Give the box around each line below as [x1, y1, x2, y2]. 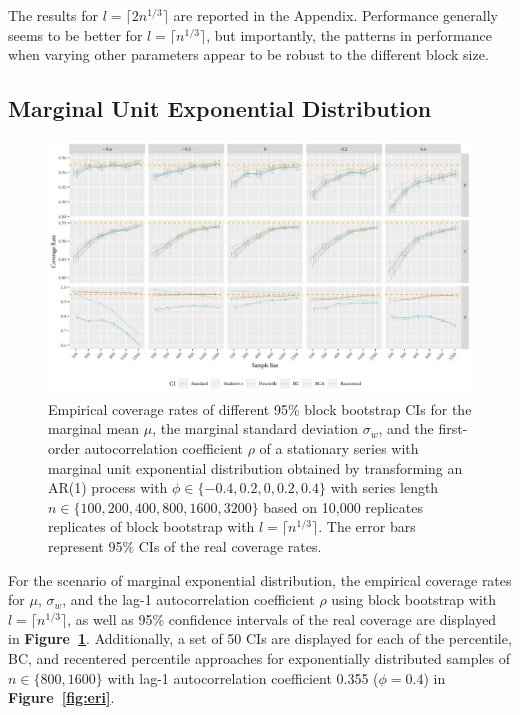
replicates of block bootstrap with [48, 516, 255, 537]
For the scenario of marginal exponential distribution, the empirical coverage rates [8, 569, 512, 590]
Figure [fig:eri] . [8, 687, 115, 708]
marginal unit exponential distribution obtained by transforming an [48, 457, 463, 478]
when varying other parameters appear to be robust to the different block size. [8, 44, 489, 65]
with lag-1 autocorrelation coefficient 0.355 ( [107, 667, 379, 688]
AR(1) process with [48, 477, 168, 498]
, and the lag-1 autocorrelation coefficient [62, 589, 315, 610]
